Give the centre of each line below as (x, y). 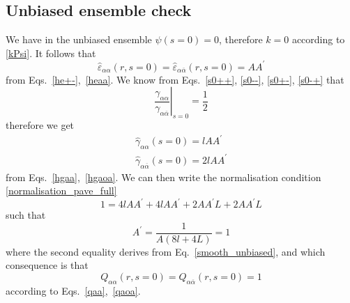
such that (26, 215)
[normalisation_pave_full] (61, 191)
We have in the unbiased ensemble (79, 39)
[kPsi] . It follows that (51, 53)
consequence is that (47, 265)
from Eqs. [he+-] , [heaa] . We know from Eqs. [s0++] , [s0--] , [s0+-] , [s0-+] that (175, 79)
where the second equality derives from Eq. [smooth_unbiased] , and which (166, 251)
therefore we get (40, 125)
